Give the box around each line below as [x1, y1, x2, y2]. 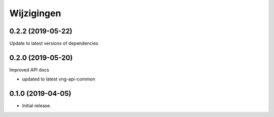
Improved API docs [9, 66, 49, 73]
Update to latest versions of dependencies [9, 41, 98, 47]
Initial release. [22, 103, 51, 109]
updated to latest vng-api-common [22, 76, 95, 82]
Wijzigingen [9, 8, 61, 19]
